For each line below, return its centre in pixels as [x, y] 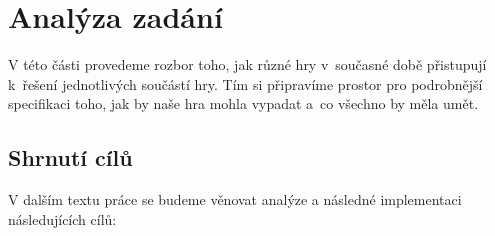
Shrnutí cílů [70, 157]
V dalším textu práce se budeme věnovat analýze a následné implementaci [235, 199]
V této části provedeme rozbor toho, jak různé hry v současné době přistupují [247, 64]
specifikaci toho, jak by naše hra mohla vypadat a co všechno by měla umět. [243, 103]
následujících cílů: [62, 218]
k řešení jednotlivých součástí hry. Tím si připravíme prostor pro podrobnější [245, 83]
